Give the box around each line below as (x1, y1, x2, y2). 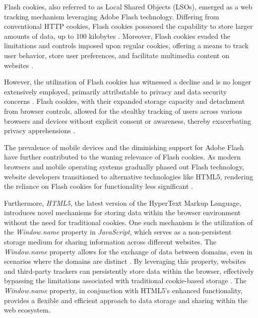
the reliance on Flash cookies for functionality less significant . (4, 181, 193, 191)
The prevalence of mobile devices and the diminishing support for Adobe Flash (4, 142, 244, 152)
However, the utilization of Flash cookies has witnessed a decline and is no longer (4, 77, 252, 87)
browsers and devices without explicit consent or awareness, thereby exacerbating (4, 115, 252, 126)
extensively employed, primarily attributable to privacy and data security (4, 86, 227, 96)
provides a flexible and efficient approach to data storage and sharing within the (4, 295, 248, 305)
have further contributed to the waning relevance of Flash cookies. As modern (4, 152, 241, 162)
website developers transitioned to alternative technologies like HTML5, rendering (4, 171, 253, 181)
